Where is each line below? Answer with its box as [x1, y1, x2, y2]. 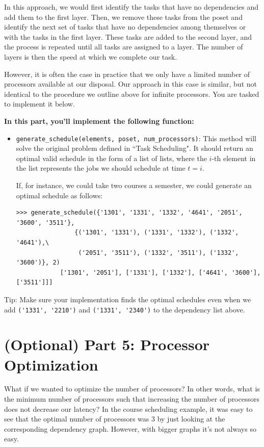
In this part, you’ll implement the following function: [4, 115, 194, 126]
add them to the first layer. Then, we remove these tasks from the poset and [4, 11, 243, 22]
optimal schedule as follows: [16, 190, 103, 200]
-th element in [212, 152, 256, 163]
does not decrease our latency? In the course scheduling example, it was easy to [4, 403, 253, 414]
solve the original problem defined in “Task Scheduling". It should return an [16, 143, 253, 153]
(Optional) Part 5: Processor [4, 334, 210, 355]
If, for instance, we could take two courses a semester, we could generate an [16, 179, 252, 190]
